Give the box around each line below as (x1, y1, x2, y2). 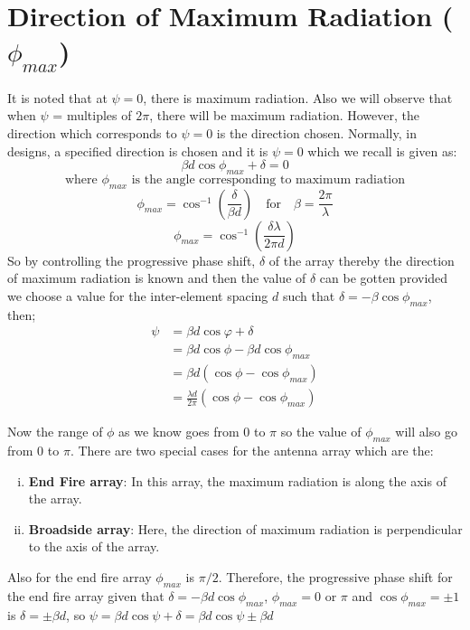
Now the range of (7, 422, 103, 441)
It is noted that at (7, 88, 108, 107)
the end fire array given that (7, 586, 164, 605)
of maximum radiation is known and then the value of (7, 268, 306, 287)
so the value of (280, 422, 362, 441)
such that (282, 286, 335, 305)
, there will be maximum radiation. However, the (149, 106, 419, 125)
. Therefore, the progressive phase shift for (218, 567, 453, 586)
